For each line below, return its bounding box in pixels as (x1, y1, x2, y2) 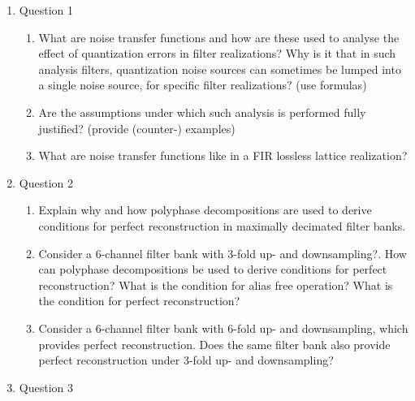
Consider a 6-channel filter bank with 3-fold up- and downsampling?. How (38, 244, 407, 261)
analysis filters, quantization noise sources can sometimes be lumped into (38, 60, 401, 77)
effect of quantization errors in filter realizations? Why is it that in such (38, 45, 396, 62)
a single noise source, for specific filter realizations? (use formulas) (38, 76, 367, 93)
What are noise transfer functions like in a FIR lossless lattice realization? (38, 147, 408, 164)
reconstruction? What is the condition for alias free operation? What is (38, 276, 393, 293)
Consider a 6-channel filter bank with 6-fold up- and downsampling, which (38, 319, 409, 336)
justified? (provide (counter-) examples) (38, 119, 236, 136)
